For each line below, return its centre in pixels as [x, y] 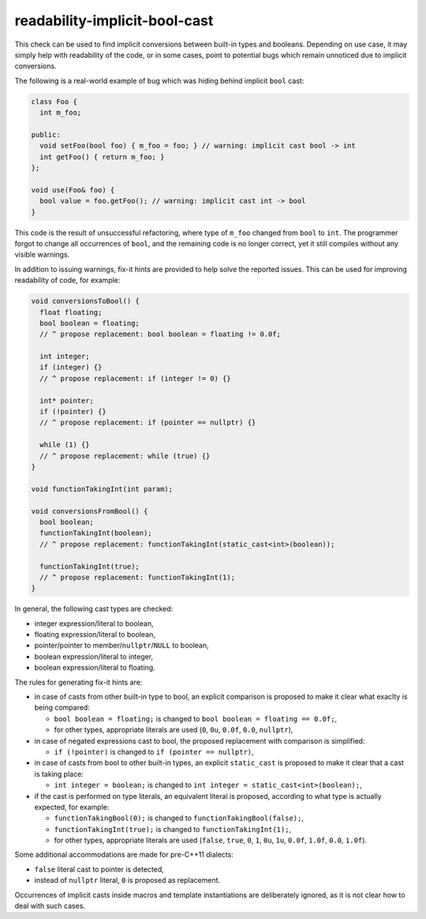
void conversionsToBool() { [85, 301]
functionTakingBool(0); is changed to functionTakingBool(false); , [179, 818]
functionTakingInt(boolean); [96, 533]
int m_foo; [61, 113]
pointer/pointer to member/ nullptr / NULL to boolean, [121, 645]
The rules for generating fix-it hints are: [78, 682]
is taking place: [59, 774]
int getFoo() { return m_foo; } [102, 157]
